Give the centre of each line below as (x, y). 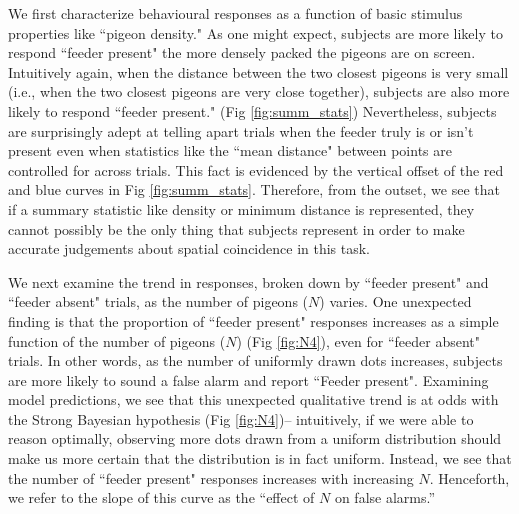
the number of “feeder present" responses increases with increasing (211, 477)
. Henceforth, (469, 477)
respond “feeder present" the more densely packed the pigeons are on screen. (242, 52)
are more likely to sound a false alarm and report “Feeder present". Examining (248, 379)
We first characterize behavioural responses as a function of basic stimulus (235, 13)
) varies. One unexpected (395, 301)
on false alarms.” (385, 497)
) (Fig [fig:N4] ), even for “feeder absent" (358, 340)
